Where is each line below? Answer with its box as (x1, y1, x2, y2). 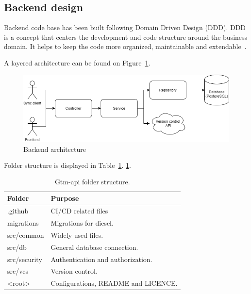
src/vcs (7, 266, 28, 276)
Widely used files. (50, 229, 103, 240)
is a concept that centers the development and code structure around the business (4, 32, 248, 42)
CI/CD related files (50, 206, 108, 216)
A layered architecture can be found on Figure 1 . (4, 57, 151, 67)
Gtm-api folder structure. (54, 176, 130, 186)
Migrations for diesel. (50, 218, 114, 228)
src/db (7, 242, 27, 252)
